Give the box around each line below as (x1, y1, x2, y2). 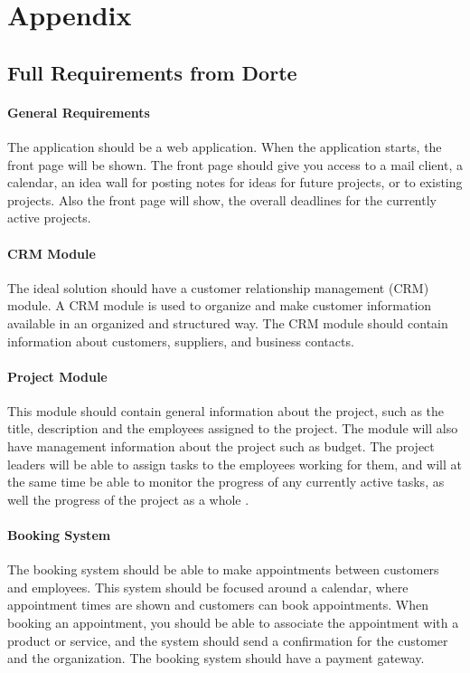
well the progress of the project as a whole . (7, 489, 249, 508)
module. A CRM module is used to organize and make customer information (7, 296, 432, 315)
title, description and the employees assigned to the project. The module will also (7, 419, 458, 438)
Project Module (7, 366, 108, 385)
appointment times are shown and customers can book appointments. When (7, 595, 428, 614)
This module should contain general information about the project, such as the (7, 401, 445, 420)
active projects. (7, 208, 91, 227)
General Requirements (7, 102, 150, 121)
